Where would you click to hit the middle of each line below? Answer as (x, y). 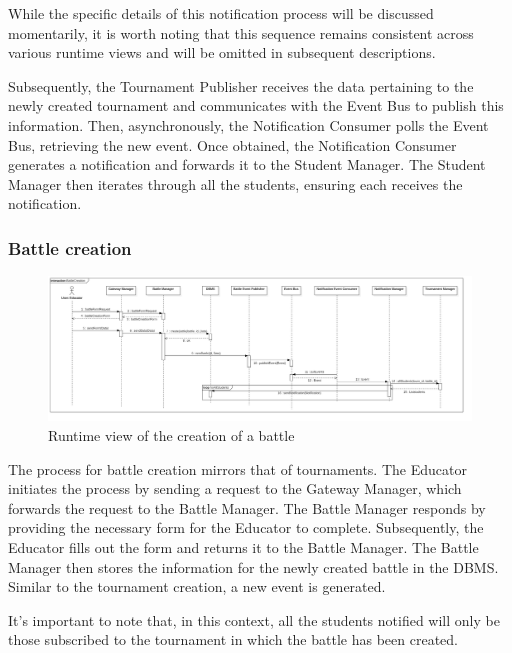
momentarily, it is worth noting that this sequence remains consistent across (241, 32)
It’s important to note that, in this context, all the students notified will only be (254, 619)
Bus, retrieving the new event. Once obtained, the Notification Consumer (232, 144)
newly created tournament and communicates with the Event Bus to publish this (256, 105)
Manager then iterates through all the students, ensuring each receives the (235, 183)
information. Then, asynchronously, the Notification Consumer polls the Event (248, 124)
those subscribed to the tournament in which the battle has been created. (233, 639)
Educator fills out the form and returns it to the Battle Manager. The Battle (243, 547)
